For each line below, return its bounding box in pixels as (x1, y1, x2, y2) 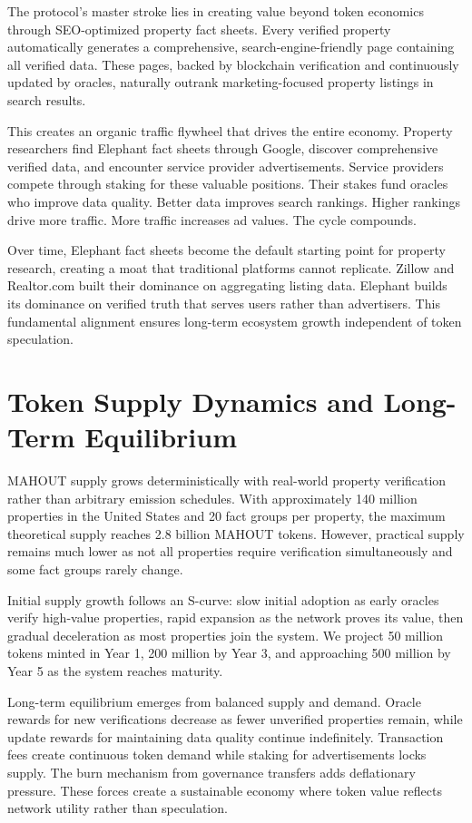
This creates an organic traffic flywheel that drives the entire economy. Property (7, 121, 453, 140)
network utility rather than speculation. (7, 799, 228, 818)
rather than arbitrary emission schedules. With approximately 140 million (7, 488, 418, 507)
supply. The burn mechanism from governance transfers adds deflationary (7, 762, 416, 781)
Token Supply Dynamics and (7, 382, 374, 419)
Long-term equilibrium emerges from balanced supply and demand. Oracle (7, 691, 421, 710)
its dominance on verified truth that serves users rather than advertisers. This (7, 293, 440, 312)
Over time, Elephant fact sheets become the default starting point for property (7, 240, 446, 260)
